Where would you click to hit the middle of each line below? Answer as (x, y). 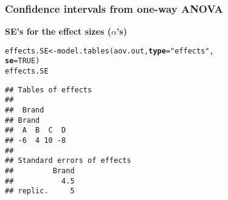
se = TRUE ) (22, 61)
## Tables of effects (49, 90)
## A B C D (36, 130)
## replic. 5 (40, 191)
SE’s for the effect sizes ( (58, 31)
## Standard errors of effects (68, 161)
